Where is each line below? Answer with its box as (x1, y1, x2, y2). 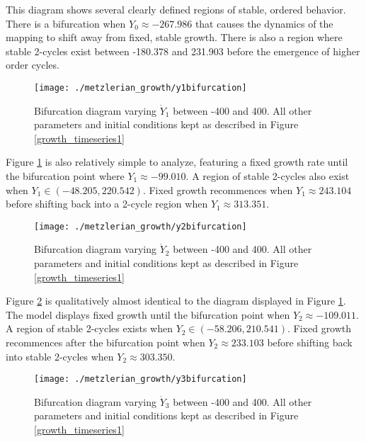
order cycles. (6, 57, 59, 72)
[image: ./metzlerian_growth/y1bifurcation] (34, 82, 247, 93)
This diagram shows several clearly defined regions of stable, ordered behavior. (6, 2, 346, 16)
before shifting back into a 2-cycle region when (6, 196, 208, 211)
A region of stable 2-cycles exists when (6, 321, 173, 336)
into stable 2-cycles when (6, 348, 114, 363)
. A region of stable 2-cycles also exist (185, 169, 350, 183)
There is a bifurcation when (6, 16, 126, 30)
